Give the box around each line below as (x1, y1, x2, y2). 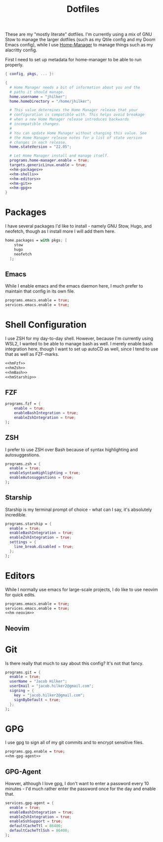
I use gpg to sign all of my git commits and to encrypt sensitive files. (5, 740, 144, 746)
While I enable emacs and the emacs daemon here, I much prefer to (5, 283, 143, 289)
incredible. (5, 511, 27, 517)
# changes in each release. (9, 140, 68, 145)
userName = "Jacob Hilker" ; (9, 679, 68, 684)
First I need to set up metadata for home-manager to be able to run (5, 57, 142, 63)
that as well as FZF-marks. (5, 351, 59, 357)
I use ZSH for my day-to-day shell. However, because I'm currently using (5, 336, 154, 341)
